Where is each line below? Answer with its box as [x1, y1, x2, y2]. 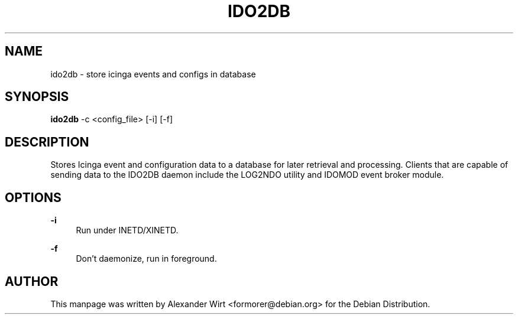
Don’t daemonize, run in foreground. [76, 253, 217, 264]
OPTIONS [5, 190, 61, 205]
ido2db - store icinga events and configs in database [50, 69, 256, 79]
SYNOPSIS [5, 89, 69, 105]
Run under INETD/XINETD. [76, 225, 179, 236]
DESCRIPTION [5, 134, 89, 149]
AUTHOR [5, 274, 59, 289]
